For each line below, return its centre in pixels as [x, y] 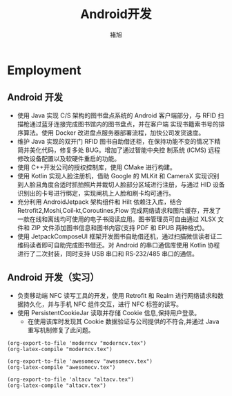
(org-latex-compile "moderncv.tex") [60, 349]
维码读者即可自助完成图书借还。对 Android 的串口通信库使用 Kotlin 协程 [118, 245]
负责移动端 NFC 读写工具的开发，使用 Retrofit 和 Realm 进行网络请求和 [117, 295]
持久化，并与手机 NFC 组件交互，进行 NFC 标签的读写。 [103, 304]
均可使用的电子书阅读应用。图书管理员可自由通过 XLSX [138, 219]
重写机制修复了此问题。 [61, 330]
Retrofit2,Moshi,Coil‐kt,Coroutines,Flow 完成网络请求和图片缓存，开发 [116, 210]
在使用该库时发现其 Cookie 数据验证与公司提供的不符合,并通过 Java [123, 321]
